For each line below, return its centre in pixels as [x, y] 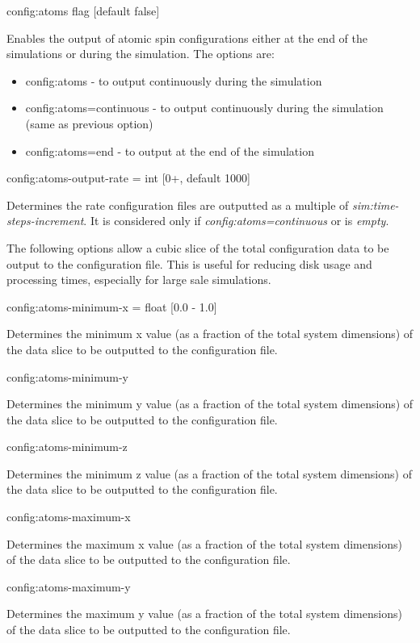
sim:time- [375, 205]
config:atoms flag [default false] [83, 10]
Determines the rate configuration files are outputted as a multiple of [178, 205]
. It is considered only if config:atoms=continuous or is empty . [236, 221]
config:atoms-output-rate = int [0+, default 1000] [128, 178]
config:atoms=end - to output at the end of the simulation [170, 150]
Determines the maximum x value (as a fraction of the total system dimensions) [204, 543]
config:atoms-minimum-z [67, 447]
